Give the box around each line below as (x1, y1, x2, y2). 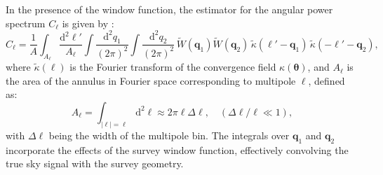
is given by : (62, 15, 114, 30)
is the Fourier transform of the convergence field (69, 59, 276, 74)
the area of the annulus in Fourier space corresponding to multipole (6, 73, 296, 87)
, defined (308, 73, 345, 87)
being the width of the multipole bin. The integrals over (48, 127, 290, 142)
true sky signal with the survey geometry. (6, 156, 184, 171)
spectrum (6, 15, 46, 30)
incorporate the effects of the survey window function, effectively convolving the (6, 142, 349, 157)
